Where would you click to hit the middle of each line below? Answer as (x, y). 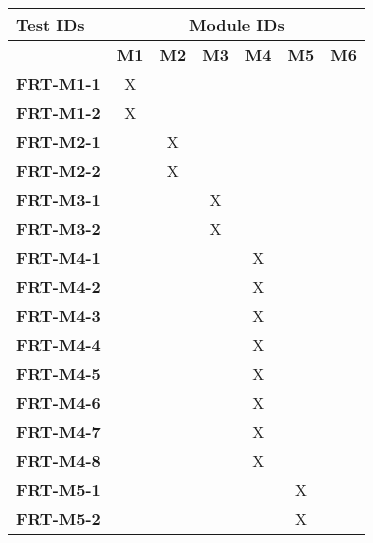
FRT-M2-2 (58, 170)
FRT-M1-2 (58, 112)
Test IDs (50, 24)
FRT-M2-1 (58, 141)
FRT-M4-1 (58, 257)
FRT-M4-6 (58, 402)
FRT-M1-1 (58, 83)
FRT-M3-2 (58, 228)
